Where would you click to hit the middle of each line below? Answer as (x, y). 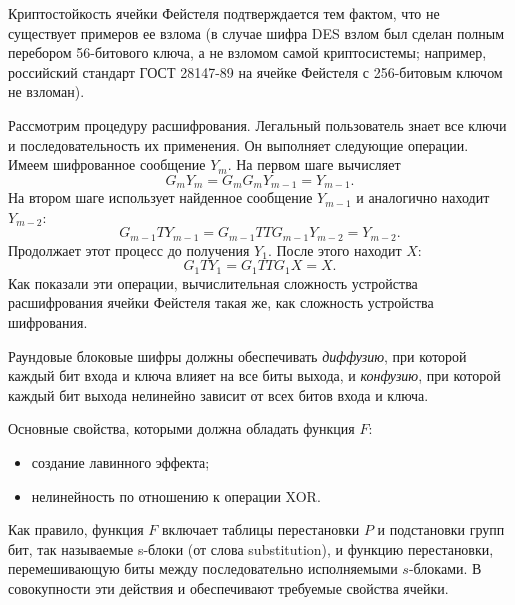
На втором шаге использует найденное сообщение (160, 197)
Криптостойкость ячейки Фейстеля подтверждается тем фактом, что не (224, 13)
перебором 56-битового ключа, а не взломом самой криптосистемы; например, (247, 52)
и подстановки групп (441, 529)
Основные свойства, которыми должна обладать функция (181, 428)
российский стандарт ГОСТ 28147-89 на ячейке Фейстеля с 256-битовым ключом (255, 71)
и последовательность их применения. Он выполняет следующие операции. (238, 144)
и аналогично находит (423, 197)
